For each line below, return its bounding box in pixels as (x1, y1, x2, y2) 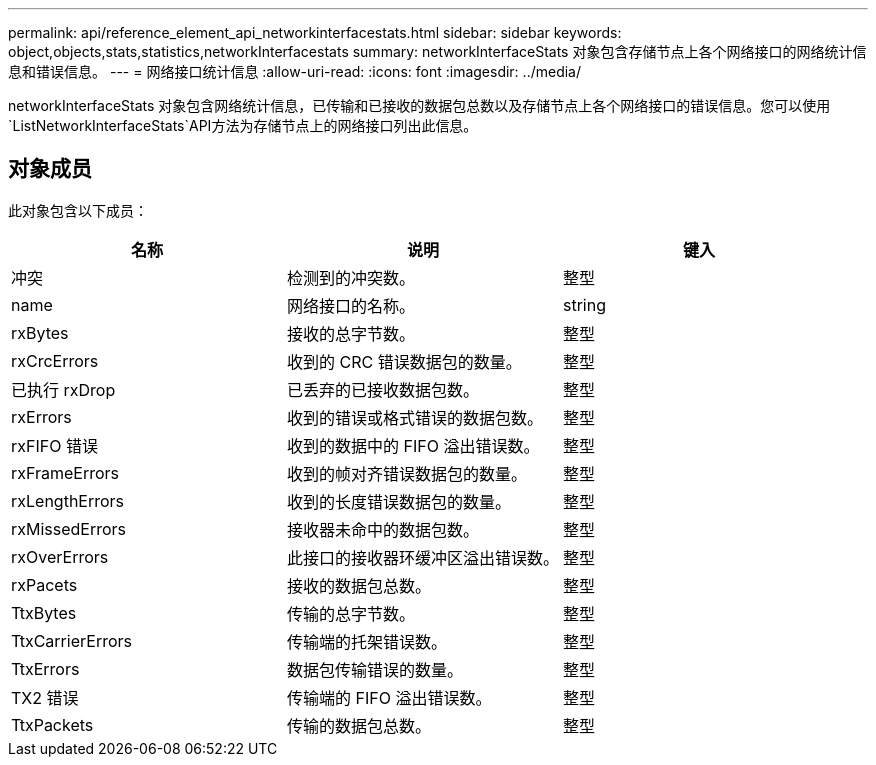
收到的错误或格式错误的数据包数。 (287, 407, 544, 428)
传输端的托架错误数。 (287, 631, 448, 652)
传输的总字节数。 (287, 603, 416, 624)
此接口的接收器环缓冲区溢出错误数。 (287, 547, 560, 568)
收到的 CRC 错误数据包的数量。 (287, 351, 522, 372)
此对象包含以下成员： (8, 201, 148, 219)
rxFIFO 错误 (11, 435, 98, 456)
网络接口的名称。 (287, 295, 416, 316)
